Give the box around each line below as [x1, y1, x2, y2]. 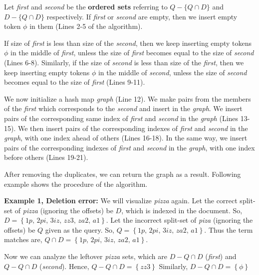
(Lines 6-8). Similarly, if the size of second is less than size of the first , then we [4, 57, 244, 67]
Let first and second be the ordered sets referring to [4, 1, 168, 11]
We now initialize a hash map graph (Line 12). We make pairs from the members [4, 93, 251, 104]
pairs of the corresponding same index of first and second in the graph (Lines [4, 113, 239, 123]
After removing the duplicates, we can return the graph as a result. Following [4, 168, 241, 179]
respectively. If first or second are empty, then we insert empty [46, 11, 238, 21]
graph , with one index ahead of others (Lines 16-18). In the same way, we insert [4, 133, 248, 143]
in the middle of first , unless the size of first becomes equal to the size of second [10, 47, 254, 58]
